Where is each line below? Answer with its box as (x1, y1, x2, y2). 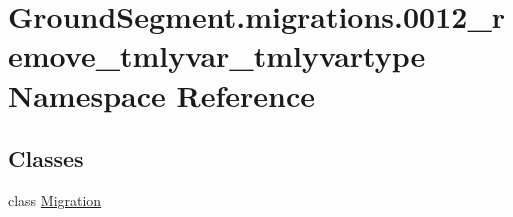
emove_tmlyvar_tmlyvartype (8, 35, 426, 76)
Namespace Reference (8, 74, 315, 115)
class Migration (8, 189, 102, 210)
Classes (8, 143, 84, 174)
